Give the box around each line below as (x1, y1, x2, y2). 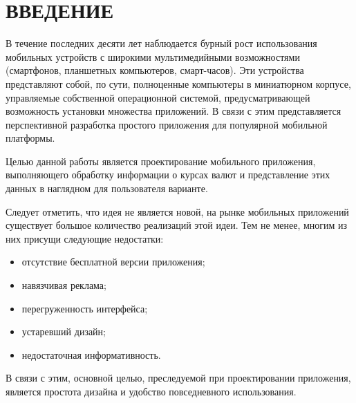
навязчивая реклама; (21, 278, 106, 292)
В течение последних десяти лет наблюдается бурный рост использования (6, 36, 317, 50)
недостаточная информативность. (21, 347, 161, 362)
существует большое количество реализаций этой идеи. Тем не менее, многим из (6, 218, 348, 232)
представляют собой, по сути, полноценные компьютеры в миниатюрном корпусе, (6, 76, 351, 91)
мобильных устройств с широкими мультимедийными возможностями (6, 49, 300, 64)
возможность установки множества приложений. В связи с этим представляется (6, 104, 341, 118)
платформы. (6, 131, 55, 145)
